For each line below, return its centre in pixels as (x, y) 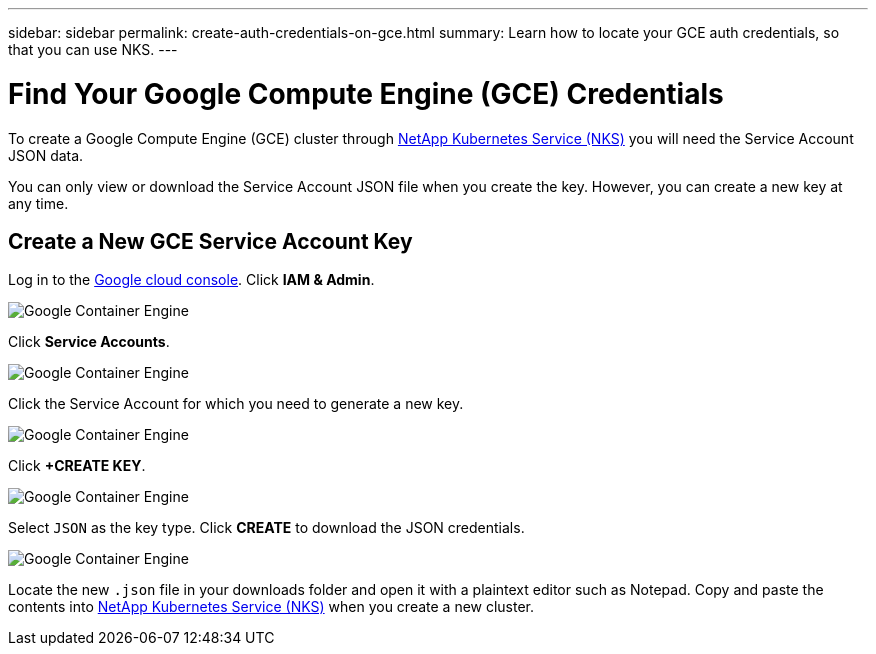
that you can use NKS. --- (93, 49)
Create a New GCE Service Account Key (210, 241)
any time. (38, 203)
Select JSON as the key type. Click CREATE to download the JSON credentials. (266, 528)
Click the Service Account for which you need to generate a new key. (236, 404)
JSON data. (46, 155)
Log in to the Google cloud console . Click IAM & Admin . (191, 280)
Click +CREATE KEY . (77, 466)
